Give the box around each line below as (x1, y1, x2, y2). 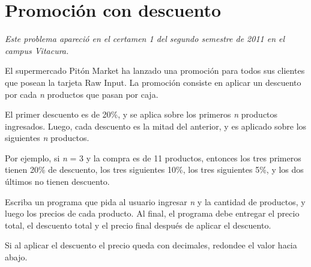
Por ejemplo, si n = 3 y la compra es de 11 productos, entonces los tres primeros (5, 151, 301, 164)
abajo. (5, 251, 28, 263)
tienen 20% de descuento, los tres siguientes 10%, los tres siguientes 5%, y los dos (5, 163, 304, 176)
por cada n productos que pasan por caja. (5, 88, 159, 100)
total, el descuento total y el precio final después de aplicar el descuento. (5, 218, 271, 231)
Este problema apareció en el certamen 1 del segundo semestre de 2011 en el (5, 32, 285, 45)
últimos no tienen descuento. (5, 175, 110, 188)
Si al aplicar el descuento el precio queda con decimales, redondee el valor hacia (5, 239, 297, 251)
